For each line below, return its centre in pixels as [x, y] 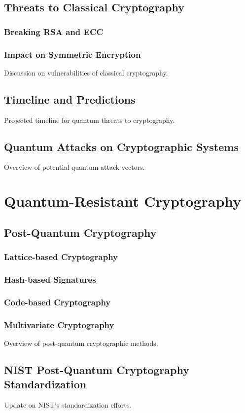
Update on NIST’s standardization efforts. [68, 405]
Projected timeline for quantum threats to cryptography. [89, 120]
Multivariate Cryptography [59, 324]
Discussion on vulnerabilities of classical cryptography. [86, 72]
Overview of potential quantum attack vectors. [74, 167]
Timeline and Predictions [70, 99]
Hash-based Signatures [50, 279]
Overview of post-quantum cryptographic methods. [81, 343]
